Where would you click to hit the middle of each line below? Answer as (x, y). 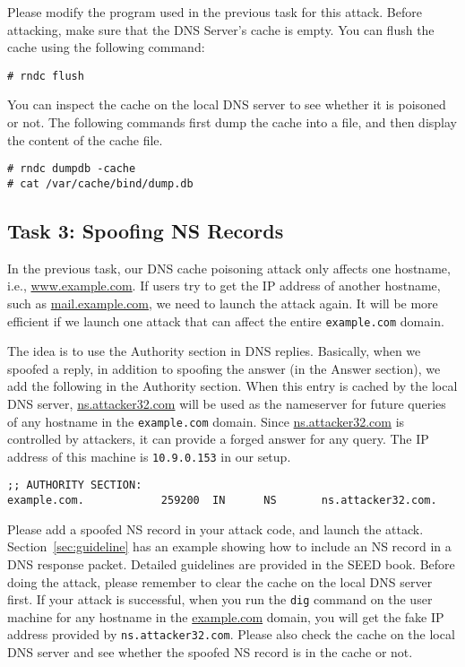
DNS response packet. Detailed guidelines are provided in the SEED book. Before (231, 563)
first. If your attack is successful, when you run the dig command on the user (220, 599)
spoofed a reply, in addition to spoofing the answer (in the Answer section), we (224, 368)
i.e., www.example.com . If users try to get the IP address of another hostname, (224, 286)
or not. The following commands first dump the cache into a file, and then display (232, 122)
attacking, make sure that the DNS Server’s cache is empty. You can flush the (221, 29)
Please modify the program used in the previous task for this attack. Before (215, 12)
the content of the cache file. (85, 139)
